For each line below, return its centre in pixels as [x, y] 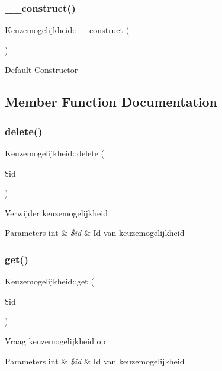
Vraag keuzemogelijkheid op [55, 340]
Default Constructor [41, 70]
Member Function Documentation [111, 102]
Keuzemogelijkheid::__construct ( [67, 30]
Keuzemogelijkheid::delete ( [54, 153]
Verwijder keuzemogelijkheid [56, 212]
